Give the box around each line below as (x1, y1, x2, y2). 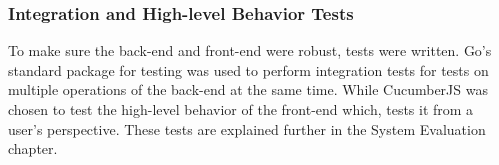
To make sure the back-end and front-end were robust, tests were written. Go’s (8, 40, 492, 61)
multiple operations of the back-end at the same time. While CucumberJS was (8, 79, 488, 100)
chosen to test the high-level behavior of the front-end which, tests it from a (8, 99, 474, 119)
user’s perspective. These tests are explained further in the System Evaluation (8, 118, 486, 139)
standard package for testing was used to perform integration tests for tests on (8, 59, 489, 80)
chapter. (8, 138, 58, 159)
